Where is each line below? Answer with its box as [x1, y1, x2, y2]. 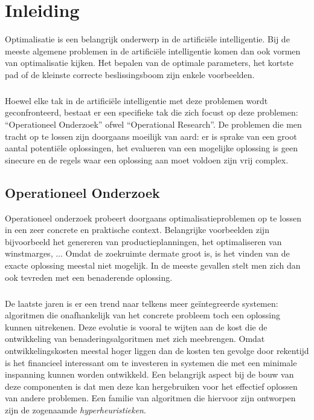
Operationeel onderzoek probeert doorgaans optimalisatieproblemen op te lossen [5, 211, 301, 224]
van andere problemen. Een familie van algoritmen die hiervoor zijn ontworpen [5, 392, 296, 404]
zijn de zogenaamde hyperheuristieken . [5, 403, 146, 416]
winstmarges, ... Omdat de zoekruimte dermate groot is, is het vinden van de [5, 247, 290, 260]
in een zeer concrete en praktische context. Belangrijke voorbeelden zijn [5, 223, 269, 236]
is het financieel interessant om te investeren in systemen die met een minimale [5, 356, 297, 369]
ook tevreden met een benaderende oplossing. [5, 271, 173, 283]
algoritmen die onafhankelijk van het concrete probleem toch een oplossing [5, 309, 281, 321]
